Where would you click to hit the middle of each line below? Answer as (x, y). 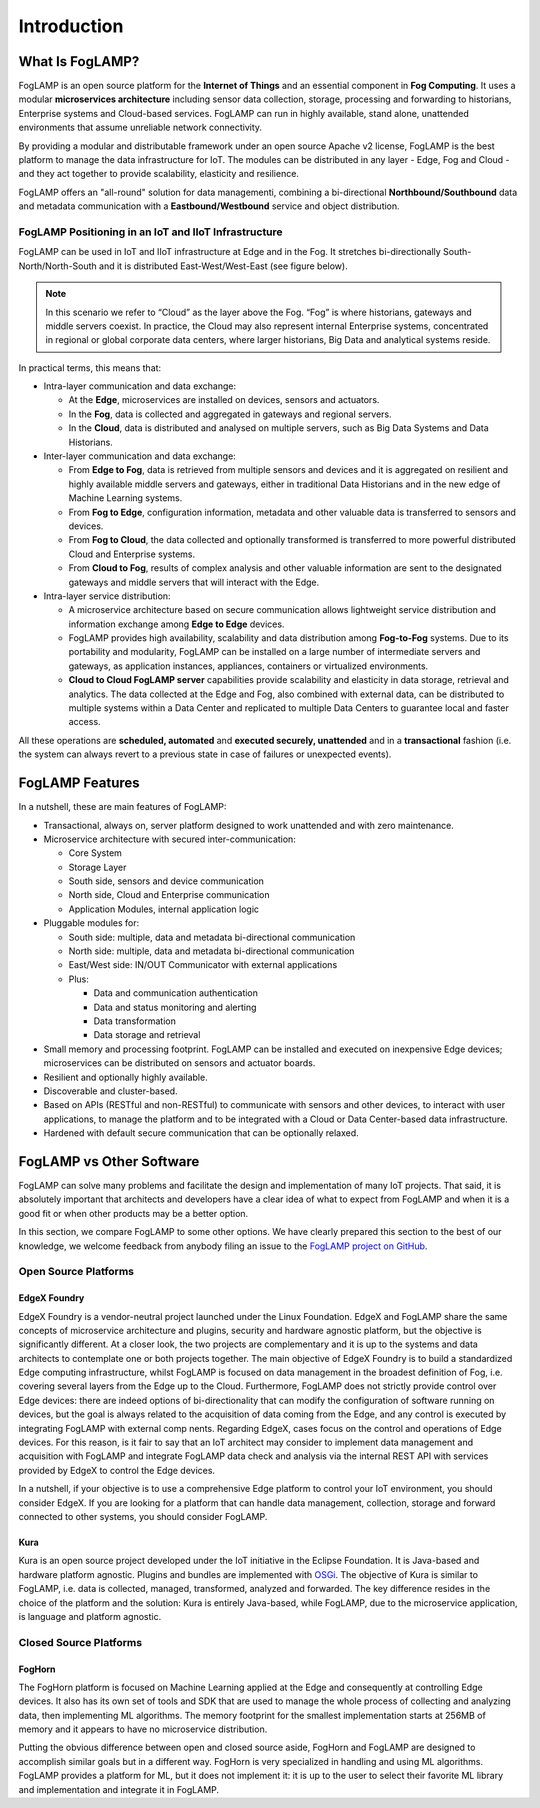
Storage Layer (97, 867)
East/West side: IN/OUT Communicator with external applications (203, 965)
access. (84, 722)
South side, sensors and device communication (166, 881)
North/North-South (57, 266)
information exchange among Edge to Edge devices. (176, 624)
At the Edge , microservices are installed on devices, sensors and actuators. (224, 400)
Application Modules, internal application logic (164, 909)
